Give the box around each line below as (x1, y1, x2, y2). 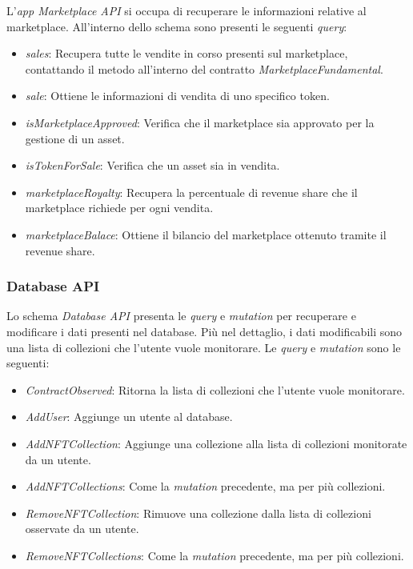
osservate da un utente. (25, 520, 139, 537)
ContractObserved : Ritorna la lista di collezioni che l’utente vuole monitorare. (25, 381, 405, 398)
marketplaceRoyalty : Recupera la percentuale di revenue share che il (25, 183, 358, 200)
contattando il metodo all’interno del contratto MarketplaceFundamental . (25, 60, 383, 77)
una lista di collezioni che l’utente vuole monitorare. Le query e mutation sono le (6, 339, 401, 355)
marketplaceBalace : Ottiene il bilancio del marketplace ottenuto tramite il (25, 226, 387, 242)
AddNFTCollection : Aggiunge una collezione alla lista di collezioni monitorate (25, 435, 407, 451)
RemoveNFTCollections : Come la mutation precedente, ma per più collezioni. (25, 547, 404, 563)
